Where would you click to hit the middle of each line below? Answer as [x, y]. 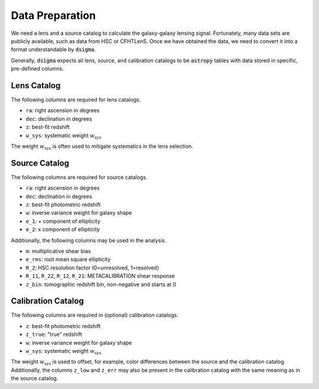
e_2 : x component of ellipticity [63, 229]
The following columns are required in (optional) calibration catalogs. [95, 315]
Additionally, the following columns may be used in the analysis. [89, 240]
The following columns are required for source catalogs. [79, 177]
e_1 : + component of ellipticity [63, 221]
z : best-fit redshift [48, 127]
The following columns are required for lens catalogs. [76, 100]
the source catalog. [35, 378]
